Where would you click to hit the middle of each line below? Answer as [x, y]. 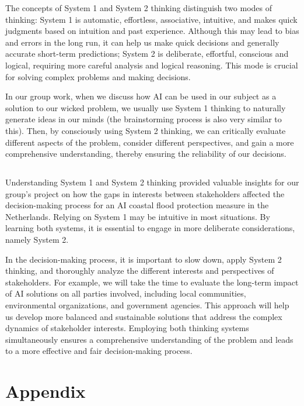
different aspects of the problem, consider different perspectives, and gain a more [150, 142]
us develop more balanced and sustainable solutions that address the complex [144, 316]
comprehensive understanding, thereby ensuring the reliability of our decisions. [146, 154]
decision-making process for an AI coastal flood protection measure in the [137, 205]
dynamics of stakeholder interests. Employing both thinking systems [127, 328]
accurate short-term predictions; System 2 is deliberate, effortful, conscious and [147, 54]
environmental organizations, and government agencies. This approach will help [147, 305]
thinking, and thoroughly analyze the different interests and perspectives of [140, 271]
